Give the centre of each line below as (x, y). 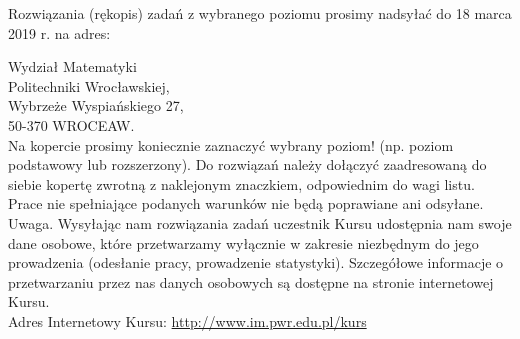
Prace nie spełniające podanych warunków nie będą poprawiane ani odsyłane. (246, 203)
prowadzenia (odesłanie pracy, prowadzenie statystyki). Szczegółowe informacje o (256, 262)
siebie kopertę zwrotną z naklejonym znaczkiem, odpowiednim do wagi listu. (241, 183)
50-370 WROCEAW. (71, 124)
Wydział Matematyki (72, 66)
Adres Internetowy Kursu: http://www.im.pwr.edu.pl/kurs (187, 320)
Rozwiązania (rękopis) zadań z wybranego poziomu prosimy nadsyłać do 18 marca (260, 13)
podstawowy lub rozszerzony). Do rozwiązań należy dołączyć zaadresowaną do (247, 164)
